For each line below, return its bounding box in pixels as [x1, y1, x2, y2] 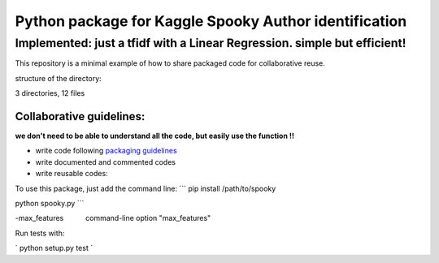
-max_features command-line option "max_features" [15, 213, 211, 223]
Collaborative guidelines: [15, 110, 146, 123]
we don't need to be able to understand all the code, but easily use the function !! [15, 131, 294, 141]
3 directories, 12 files [15, 88, 85, 98]
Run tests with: [15, 228, 65, 238]
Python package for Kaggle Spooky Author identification [15, 12, 407, 30]
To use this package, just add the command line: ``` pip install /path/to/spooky [15, 183, 276, 193]
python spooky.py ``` [15, 199, 85, 209]
